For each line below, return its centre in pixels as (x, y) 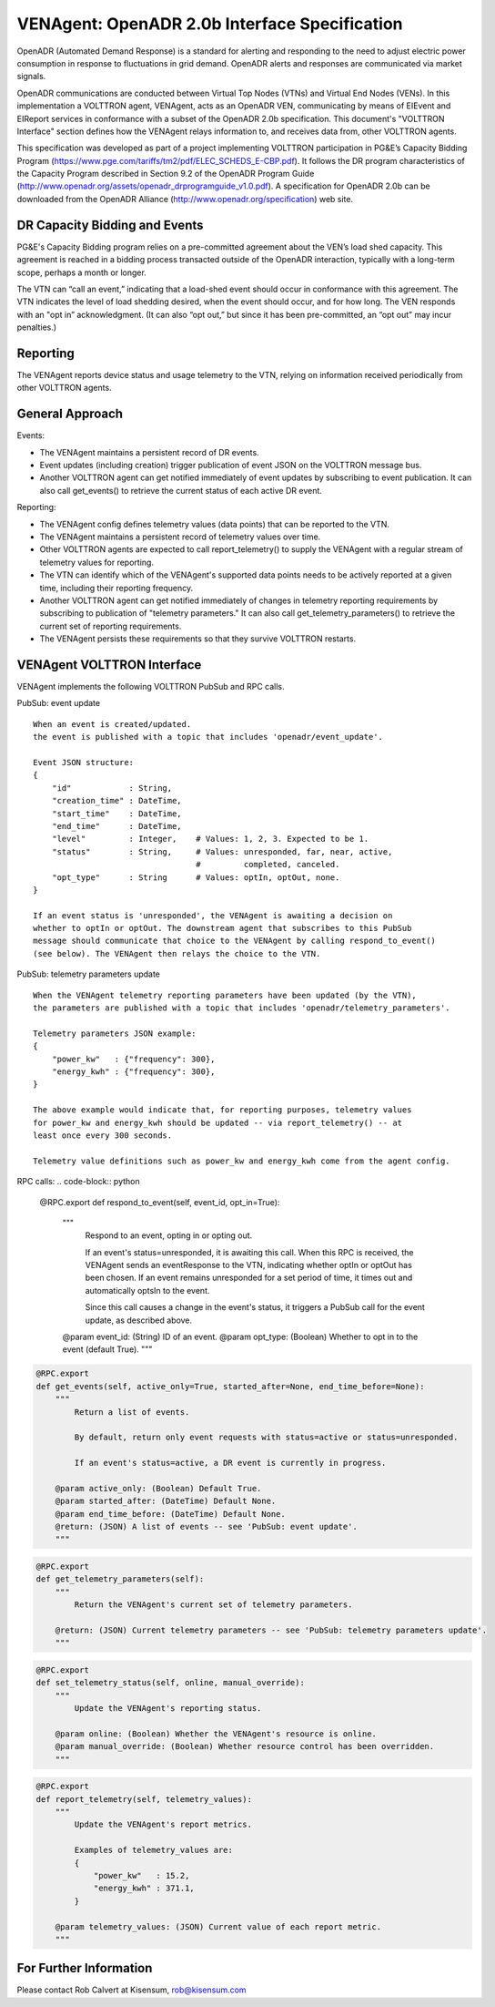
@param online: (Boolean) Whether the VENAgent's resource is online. (216, 1734)
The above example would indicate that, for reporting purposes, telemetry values (222, 1110)
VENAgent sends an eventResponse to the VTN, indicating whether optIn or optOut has (249, 1265)
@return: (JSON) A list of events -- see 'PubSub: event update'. (207, 1527)
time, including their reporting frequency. (116, 588)
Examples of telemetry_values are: (154, 1850)
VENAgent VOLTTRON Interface (109, 665)
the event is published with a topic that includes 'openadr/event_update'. (208, 737)
